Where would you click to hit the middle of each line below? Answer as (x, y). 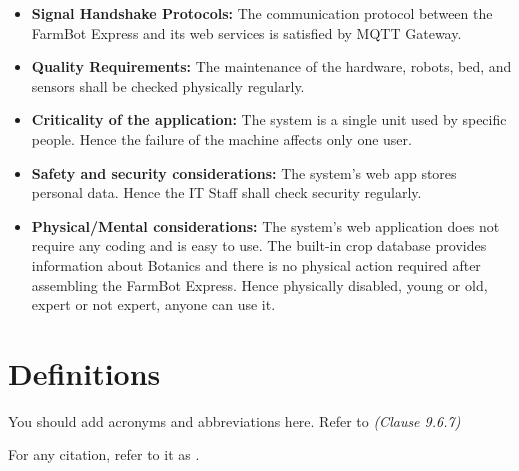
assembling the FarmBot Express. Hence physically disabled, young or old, (259, 284)
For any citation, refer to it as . (104, 454)
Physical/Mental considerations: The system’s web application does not (265, 225)
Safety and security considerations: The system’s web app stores (244, 172)
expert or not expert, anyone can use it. (153, 304)
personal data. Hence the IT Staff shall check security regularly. (226, 192)
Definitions (84, 372)
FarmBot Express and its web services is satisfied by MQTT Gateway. (246, 32)
